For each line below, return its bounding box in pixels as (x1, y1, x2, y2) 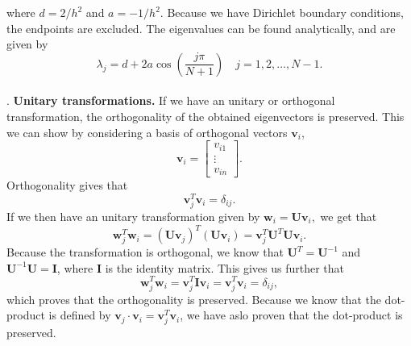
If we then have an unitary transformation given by (6, 207, 260, 224)
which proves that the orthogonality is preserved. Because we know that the (6, 290, 381, 307)
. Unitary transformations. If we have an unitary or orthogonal (6, 92, 335, 109)
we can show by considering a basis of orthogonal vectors (6, 123, 288, 140)
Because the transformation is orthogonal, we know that (6, 244, 284, 261)
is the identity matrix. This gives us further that (105, 259, 345, 276)
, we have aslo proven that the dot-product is (180, 306, 403, 323)
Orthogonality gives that (6, 177, 128, 194)
